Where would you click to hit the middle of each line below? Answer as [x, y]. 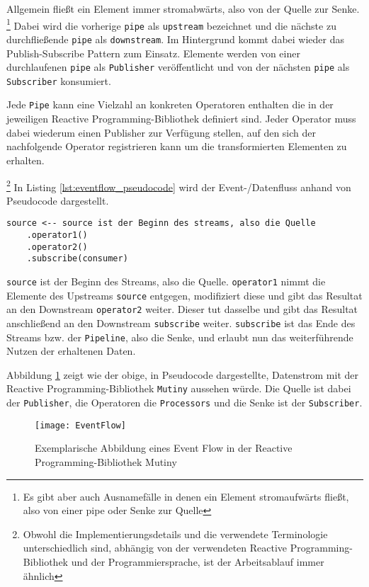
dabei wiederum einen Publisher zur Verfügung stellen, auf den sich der [161, 132]
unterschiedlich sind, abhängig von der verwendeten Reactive [155, 548]
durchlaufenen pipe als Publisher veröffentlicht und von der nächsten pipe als [178, 67]
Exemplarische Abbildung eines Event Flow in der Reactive [164, 448]
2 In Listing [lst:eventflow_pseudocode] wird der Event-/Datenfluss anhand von [179, 186]
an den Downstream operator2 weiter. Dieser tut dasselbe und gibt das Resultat [182, 309]
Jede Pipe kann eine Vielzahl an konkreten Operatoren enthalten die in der [170, 104]
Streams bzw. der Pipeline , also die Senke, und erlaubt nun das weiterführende [180, 337]
